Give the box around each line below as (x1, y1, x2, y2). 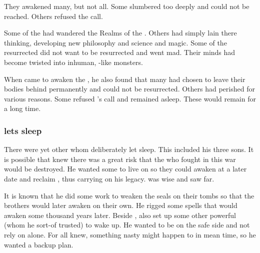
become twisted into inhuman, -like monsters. (4, 56, 143, 67)
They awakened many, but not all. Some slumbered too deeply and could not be (4, 1, 249, 11)
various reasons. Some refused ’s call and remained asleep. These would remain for (4, 93, 256, 103)
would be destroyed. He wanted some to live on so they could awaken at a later (4, 163, 247, 174)
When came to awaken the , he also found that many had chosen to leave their (4, 73, 245, 84)
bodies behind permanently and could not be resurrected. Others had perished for (4, 83, 255, 94)
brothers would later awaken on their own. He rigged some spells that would (4, 200, 237, 210)
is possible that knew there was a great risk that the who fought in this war (4, 153, 236, 164)
